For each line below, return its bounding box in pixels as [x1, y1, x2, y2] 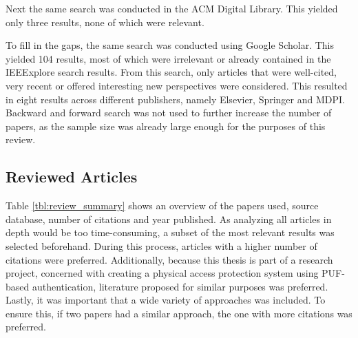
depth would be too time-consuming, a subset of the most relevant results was [6, 225, 335, 240]
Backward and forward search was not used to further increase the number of [6, 105, 332, 120]
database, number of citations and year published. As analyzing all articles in [6, 211, 332, 226]
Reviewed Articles [6, 166, 138, 187]
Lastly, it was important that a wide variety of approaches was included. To [6, 293, 326, 307]
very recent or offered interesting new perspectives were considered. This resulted [6, 78, 348, 92]
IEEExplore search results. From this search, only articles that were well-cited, [6, 65, 337, 79]
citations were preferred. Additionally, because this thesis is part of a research [6, 252, 333, 266]
